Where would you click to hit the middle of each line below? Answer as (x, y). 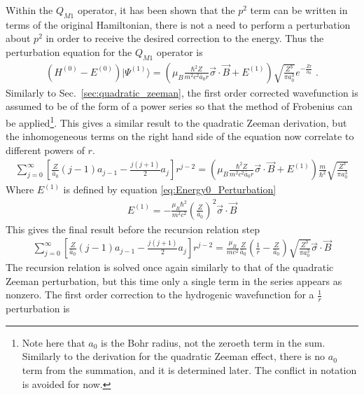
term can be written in (299, 10)
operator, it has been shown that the (156, 10)
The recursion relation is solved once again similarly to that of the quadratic (170, 267)
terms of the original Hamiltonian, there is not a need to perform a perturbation (178, 24)
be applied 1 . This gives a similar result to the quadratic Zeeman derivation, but (176, 122)
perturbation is (38, 309)
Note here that (54, 342)
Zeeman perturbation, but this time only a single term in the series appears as (174, 280)
